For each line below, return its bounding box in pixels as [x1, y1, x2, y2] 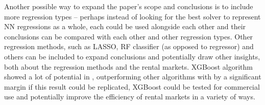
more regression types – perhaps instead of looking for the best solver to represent [4, 11, 261, 22]
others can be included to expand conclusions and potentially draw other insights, [4, 51, 260, 61]
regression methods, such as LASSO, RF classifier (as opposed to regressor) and [4, 41, 254, 52]
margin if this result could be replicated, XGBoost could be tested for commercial [4, 81, 260, 92]
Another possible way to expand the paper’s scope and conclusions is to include [4, 1, 253, 11]
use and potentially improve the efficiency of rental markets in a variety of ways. [4, 91, 255, 102]
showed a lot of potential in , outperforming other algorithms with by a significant [4, 71, 261, 82]
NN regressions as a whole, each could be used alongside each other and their [4, 21, 246, 32]
